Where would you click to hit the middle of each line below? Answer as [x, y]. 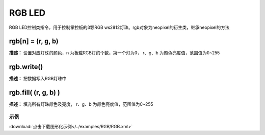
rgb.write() [26, 67]
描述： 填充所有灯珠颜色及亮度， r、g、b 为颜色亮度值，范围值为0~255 [81, 104]
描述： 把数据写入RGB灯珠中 [38, 79]
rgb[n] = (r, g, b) [34, 41]
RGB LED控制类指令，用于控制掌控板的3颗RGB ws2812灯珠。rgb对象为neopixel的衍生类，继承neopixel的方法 [119, 27]
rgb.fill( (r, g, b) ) [35, 93]
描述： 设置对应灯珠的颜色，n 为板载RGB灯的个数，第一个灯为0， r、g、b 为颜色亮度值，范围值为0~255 [115, 53]
